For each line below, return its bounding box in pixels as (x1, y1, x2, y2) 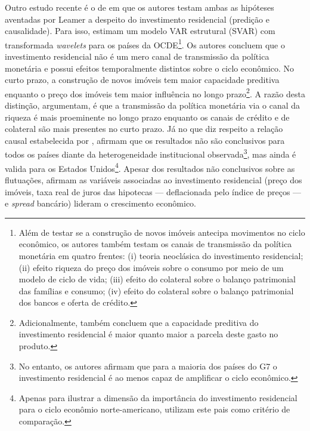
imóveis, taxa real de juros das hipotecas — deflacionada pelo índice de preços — (5, 185, 302, 198)
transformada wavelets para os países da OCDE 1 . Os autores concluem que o (5, 36, 285, 51)
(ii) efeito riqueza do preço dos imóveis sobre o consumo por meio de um (18, 261, 284, 273)
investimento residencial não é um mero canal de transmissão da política (5, 50, 269, 63)
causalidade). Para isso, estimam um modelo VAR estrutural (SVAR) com (5, 24, 275, 37)
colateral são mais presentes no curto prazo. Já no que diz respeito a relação (5, 122, 283, 135)
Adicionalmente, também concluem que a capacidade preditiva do (18, 316, 259, 328)
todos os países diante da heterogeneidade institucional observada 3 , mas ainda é (5, 146, 296, 161)
